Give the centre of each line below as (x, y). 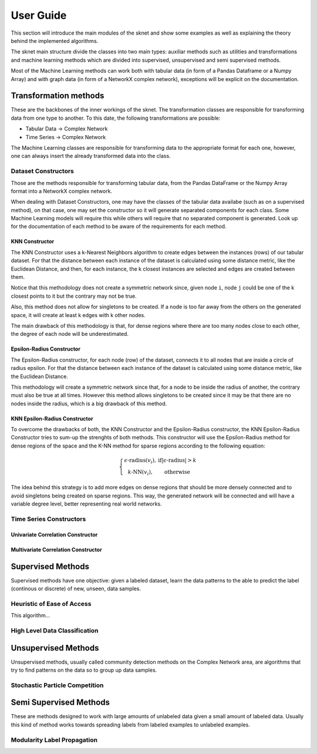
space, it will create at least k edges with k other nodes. (78, 315)
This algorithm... (31, 615)
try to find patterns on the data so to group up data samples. (84, 670)
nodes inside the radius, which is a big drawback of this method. (89, 403)
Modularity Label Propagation (54, 740)
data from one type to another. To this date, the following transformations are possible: (116, 118)
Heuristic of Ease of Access (51, 604)
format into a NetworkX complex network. (62, 191)
